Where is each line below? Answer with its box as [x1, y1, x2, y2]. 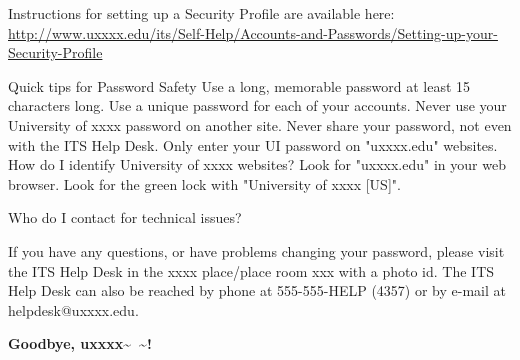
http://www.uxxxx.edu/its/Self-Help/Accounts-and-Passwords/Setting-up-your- [8, 22, 498, 43]
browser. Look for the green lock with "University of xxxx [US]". [8, 173, 401, 194]
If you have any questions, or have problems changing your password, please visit [8, 240, 505, 261]
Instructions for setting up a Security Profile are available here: [8, 3, 395, 23]
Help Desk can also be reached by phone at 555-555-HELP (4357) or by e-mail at [8, 280, 506, 301]
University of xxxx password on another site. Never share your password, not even [8, 114, 512, 135]
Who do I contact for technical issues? [8, 207, 242, 228]
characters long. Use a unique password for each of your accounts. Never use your [8, 95, 507, 116]
